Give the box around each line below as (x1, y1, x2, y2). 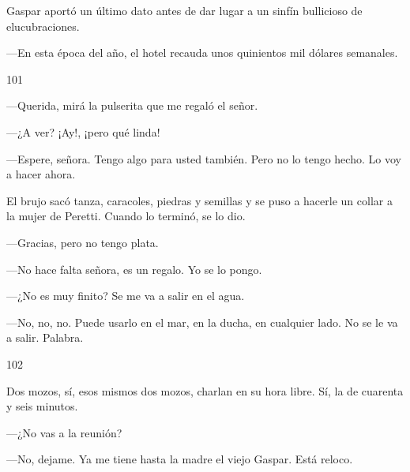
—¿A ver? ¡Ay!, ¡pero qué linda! (6, 123, 160, 140)
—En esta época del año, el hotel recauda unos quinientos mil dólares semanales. (6, 44, 398, 61)
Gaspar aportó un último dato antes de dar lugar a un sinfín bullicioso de (6, 2, 363, 18)
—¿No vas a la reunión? (6, 424, 122, 440)
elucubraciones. (6, 17, 80, 34)
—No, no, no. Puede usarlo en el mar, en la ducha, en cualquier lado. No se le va (6, 313, 398, 330)
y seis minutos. (6, 398, 78, 414)
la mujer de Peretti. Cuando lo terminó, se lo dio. (6, 208, 246, 224)
